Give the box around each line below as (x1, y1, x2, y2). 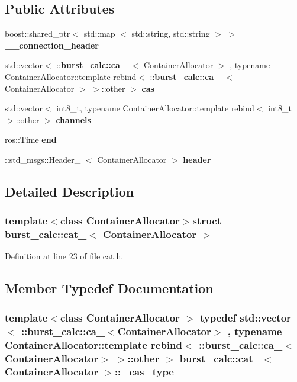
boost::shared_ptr (5, 27, 70, 40)
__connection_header (5, 38, 99, 51)
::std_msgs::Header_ (5, 153, 81, 165)
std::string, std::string (131, 27, 210, 40)
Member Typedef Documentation (5, 279, 214, 297)
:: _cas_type (114, 364, 174, 379)
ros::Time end (5, 133, 57, 146)
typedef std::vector (199, 310, 291, 325)
